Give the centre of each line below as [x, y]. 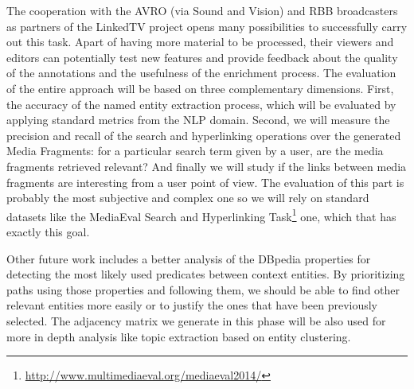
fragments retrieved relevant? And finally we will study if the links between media [207, 166]
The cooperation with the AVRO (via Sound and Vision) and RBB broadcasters [202, 10]
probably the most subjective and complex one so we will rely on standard [188, 198]
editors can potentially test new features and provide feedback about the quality [202, 57]
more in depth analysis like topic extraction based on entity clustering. [179, 336]
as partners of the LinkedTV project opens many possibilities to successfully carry [207, 26]
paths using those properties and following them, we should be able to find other [203, 289]
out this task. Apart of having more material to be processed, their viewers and [200, 42]
